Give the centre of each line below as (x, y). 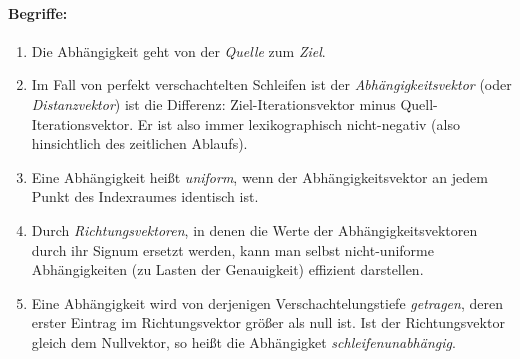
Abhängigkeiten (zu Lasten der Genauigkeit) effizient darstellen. (227, 269)
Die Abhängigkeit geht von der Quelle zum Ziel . (178, 50)
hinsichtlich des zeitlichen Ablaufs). (139, 143)
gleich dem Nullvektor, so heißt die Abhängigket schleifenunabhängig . (243, 341)
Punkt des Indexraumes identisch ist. (145, 196)
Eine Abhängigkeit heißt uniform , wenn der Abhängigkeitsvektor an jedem (259, 176)
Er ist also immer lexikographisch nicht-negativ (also (298, 123)
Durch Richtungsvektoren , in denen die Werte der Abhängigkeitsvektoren (254, 229)
